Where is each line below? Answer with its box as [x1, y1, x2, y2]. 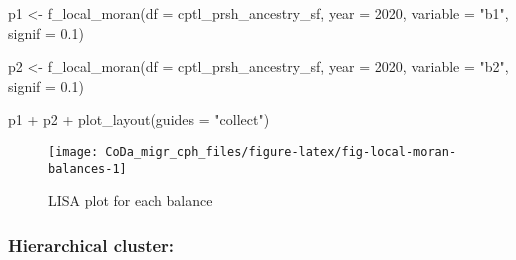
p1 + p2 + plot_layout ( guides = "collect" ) [8, 109, 270, 130]
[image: [48, 144, 99, 159]
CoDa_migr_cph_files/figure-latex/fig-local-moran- [105, 144, 457, 159]
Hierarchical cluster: [8, 232, 175, 257]
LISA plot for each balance [48, 190, 213, 211]
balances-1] [48, 161, 127, 176]
